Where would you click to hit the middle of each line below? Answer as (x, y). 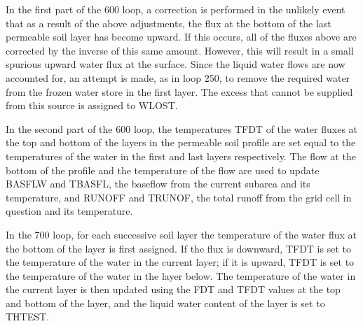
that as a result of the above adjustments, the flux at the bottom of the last (169, 23)
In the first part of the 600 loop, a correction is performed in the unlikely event (176, 9)
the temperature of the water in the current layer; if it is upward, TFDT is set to (180, 262)
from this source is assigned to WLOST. (92, 105)
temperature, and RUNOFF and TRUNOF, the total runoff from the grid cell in (179, 197)
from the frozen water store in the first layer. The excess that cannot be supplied (179, 91)
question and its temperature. (69, 211)
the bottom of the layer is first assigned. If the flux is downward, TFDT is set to (178, 248)
